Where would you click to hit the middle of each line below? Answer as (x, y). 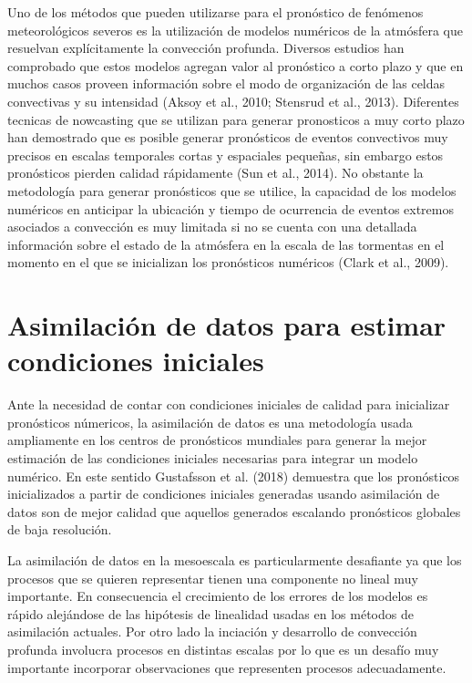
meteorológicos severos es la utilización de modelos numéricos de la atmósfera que (235, 30)
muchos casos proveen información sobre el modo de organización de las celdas (226, 83)
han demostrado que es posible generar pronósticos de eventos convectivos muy (228, 137)
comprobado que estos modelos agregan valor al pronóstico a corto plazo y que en (236, 65)
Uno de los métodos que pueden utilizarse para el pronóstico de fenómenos (215, 12)
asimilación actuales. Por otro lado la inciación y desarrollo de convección (212, 631)
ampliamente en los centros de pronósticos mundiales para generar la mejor (217, 440)
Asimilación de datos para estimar (227, 325)
